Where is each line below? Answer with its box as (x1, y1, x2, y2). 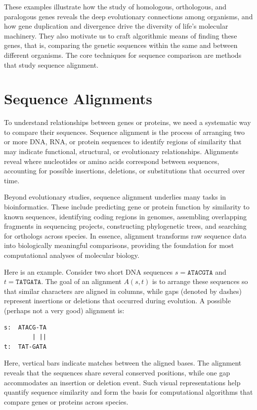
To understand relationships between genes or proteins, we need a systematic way (4, 117, 251, 127)
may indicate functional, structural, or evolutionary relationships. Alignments (4, 146, 239, 157)
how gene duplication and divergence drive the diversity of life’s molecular (4, 21, 228, 31)
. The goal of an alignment (41, 276, 122, 287)
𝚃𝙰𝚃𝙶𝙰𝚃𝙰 (15, 279, 42, 286)
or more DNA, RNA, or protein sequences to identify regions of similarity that (4, 136, 242, 147)
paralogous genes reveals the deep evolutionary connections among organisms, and (4, 11, 253, 21)
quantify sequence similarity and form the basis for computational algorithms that (4, 387, 253, 397)
